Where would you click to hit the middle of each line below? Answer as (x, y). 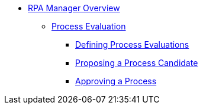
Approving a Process (116, 81)
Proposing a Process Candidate (137, 63)
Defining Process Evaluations (132, 44)
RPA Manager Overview (74, 8)
